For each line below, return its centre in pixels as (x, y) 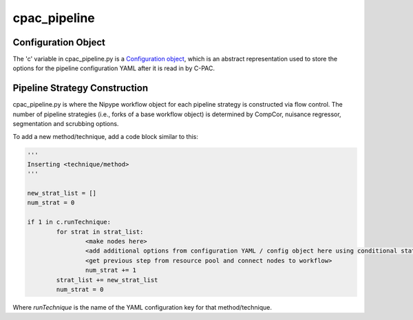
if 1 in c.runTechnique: (69, 222)
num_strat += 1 (111, 270)
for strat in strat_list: (100, 232)
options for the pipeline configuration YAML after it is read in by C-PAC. (114, 68)
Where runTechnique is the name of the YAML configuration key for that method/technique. (142, 307)
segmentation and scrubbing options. (66, 124)
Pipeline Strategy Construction (81, 88)
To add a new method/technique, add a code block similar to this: (106, 136)
